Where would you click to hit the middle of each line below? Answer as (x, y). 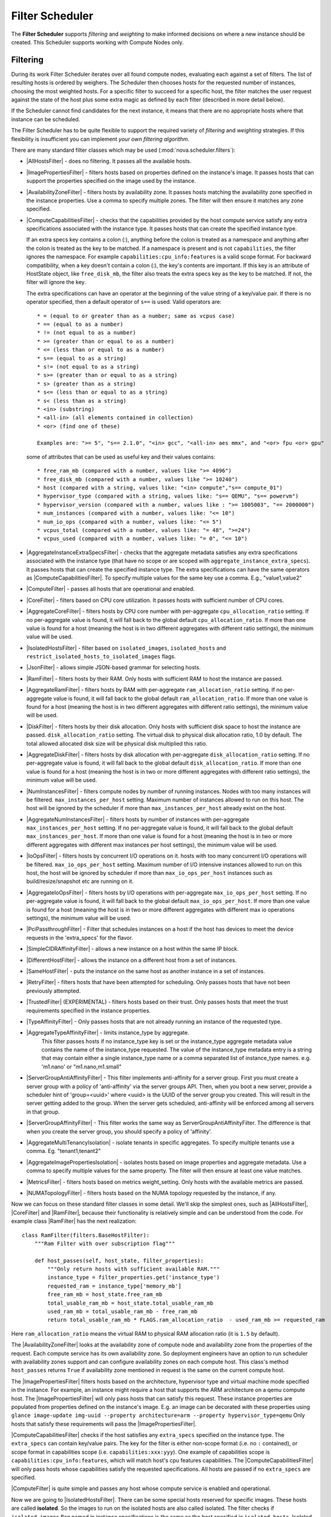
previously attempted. (54, 991)
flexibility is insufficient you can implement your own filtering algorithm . (100, 139)
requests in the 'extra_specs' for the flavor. (80, 938)
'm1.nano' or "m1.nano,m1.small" (82, 1066)
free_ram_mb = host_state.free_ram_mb (105, 1295)
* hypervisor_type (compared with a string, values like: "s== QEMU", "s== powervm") (168, 496)
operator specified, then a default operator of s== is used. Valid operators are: (124, 302)
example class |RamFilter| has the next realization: (74, 1221)
